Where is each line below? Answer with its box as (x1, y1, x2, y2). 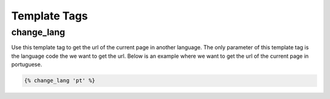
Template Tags (11, 9, 88, 22)
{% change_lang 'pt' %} (24, 77, 96, 84)
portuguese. (11, 61, 42, 68)
